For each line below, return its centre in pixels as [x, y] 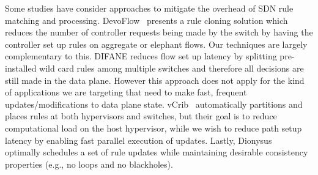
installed [21, 68]
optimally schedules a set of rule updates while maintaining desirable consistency [157, 152]
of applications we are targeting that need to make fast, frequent [126, 92]
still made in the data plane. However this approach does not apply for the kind [155, 80]
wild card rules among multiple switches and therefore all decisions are [172, 68]
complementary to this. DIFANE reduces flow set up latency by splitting [141, 56]
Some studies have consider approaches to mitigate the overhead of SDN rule [149, 8]
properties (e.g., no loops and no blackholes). [89, 164]
